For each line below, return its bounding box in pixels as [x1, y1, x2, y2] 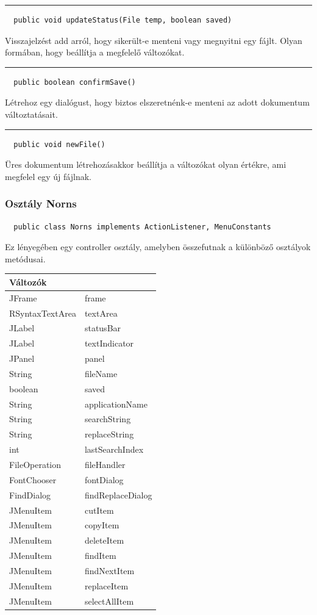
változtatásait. [5, 107, 58, 120]
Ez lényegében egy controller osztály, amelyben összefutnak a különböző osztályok [5, 240, 311, 253]
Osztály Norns [5, 196, 77, 211]
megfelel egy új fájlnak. [5, 170, 91, 182]
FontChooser [9, 473, 57, 486]
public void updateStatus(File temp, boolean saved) [13, 16, 232, 24]
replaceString [84, 428, 134, 441]
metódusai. [5, 252, 46, 265]
